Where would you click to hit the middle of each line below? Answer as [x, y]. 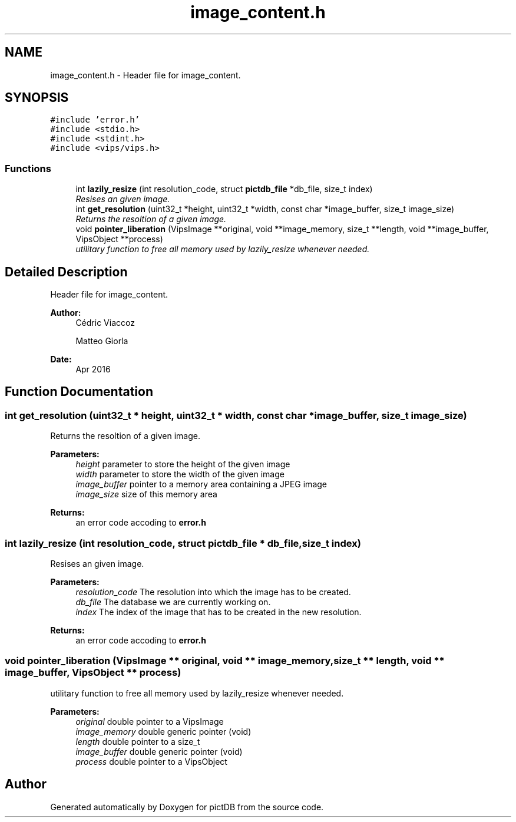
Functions [28, 168]
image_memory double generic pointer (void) [163, 731]
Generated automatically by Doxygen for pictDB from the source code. [187, 807]
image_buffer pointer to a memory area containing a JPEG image [201, 484]
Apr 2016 [93, 369]
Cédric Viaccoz [105, 323]
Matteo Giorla [102, 341]
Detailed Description [66, 272]
